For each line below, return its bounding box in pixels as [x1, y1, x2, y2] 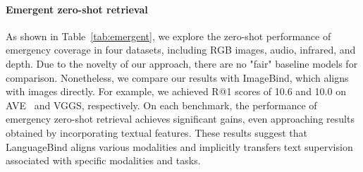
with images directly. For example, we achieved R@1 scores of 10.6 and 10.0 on [6, 84, 346, 99]
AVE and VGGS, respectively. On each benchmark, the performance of [6, 97, 317, 112]
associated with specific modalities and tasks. [6, 153, 201, 168]
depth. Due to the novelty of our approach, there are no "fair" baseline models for [6, 56, 358, 70]
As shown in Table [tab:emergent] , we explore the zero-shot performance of [6, 28, 331, 43]
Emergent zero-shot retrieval [6, 1, 148, 16]
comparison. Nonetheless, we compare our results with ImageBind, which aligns [6, 70, 349, 85]
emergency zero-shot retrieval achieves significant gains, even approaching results [6, 111, 355, 126]
